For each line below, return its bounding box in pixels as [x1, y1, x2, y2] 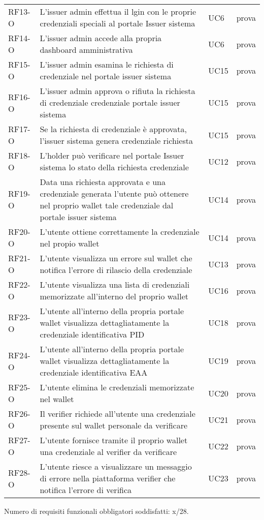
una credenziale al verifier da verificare [40, 446, 177, 457]
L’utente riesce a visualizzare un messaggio [40, 461, 192, 472]
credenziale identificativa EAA [40, 366, 148, 378]
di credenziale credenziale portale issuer [40, 97, 180, 108]
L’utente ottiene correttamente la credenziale [40, 226, 200, 237]
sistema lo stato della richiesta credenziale [40, 161, 189, 173]
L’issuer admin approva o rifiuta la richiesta [40, 85, 195, 97]
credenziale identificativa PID [40, 328, 145, 340]
